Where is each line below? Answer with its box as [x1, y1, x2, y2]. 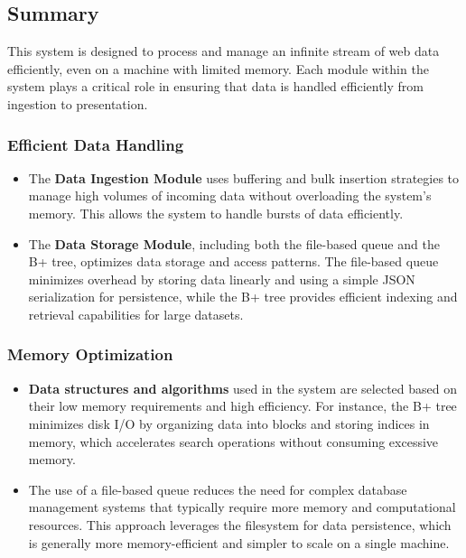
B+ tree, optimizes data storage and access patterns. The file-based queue [28, 252, 439, 271]
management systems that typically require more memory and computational [28, 498, 456, 516]
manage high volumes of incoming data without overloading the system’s [28, 186, 432, 205]
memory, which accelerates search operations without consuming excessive [28, 432, 439, 451]
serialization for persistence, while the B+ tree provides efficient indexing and [28, 287, 458, 306]
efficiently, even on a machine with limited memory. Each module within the [7, 59, 429, 78]
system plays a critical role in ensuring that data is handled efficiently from [7, 77, 424, 96]
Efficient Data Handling [7, 133, 184, 155]
